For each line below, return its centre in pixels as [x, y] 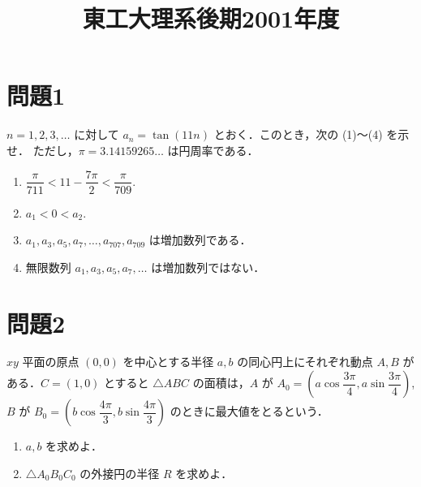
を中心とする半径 [168, 362]
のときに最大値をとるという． [249, 411]
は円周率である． [213, 150]
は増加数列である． [200, 240]
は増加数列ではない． [208, 267]
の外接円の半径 [120, 473]
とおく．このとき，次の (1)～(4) [298, 134]
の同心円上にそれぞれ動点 [305, 362]
